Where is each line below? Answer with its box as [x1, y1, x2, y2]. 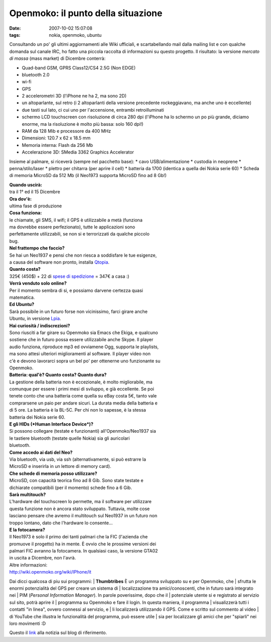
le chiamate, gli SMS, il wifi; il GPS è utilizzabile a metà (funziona [9, 217, 143, 223]
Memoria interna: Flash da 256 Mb [22, 142, 93, 148]
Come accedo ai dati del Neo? [9, 449, 73, 455]
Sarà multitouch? [9, 491, 46, 498]
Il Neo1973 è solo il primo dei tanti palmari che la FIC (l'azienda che [9, 534, 148, 540]
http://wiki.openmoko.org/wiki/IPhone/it [9, 569, 91, 575]
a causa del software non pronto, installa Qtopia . [9, 259, 110, 265]
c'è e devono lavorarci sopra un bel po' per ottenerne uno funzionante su [9, 358, 161, 364]
